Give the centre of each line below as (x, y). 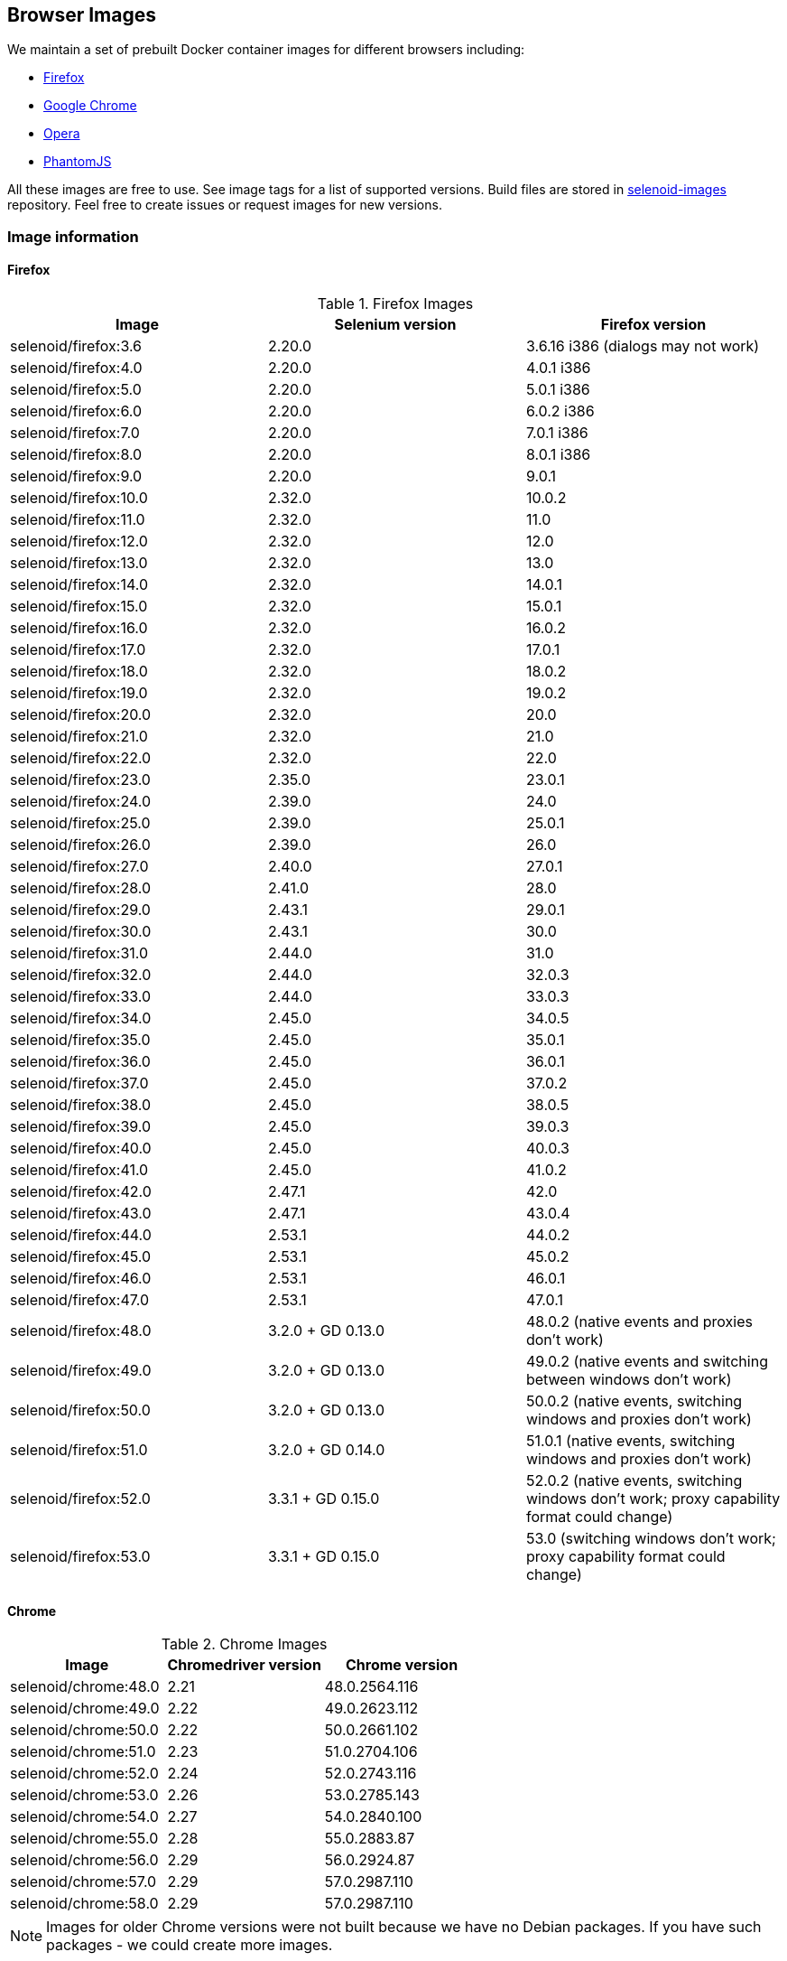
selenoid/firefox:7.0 (75, 433)
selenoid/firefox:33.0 (81, 997)
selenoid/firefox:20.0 (81, 715)
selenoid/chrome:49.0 (85, 1709)
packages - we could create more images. (190, 1945)
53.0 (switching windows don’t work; (651, 1539)
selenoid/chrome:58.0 (84, 1904)
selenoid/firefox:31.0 (79, 953)
